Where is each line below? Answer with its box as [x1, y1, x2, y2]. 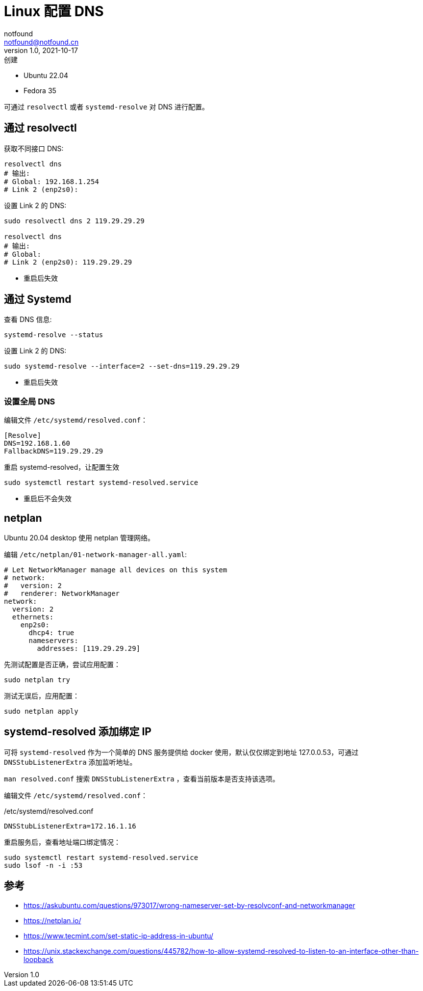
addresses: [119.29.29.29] [37, 644, 141, 653]
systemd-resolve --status [4, 331, 103, 339]
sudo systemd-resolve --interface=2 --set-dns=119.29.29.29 [4, 362, 240, 371]
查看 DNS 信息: [4, 315, 52, 324]
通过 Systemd [4, 293, 72, 306]
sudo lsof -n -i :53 [4, 861, 83, 869]
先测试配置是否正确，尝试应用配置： [4, 660, 121, 669]
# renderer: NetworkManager [4, 589, 120, 598]
